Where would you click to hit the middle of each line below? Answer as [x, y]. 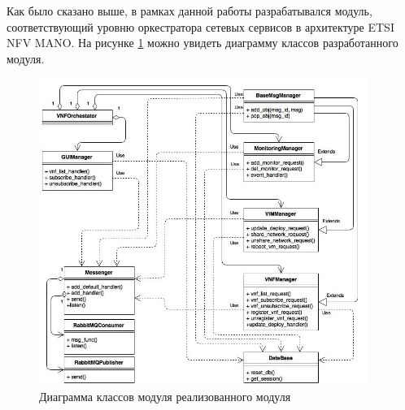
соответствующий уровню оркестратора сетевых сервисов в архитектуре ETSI [200, 26]
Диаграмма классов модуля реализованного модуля [165, 396]
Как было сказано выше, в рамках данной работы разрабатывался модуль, [189, 11]
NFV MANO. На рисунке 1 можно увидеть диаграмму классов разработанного [202, 43]
